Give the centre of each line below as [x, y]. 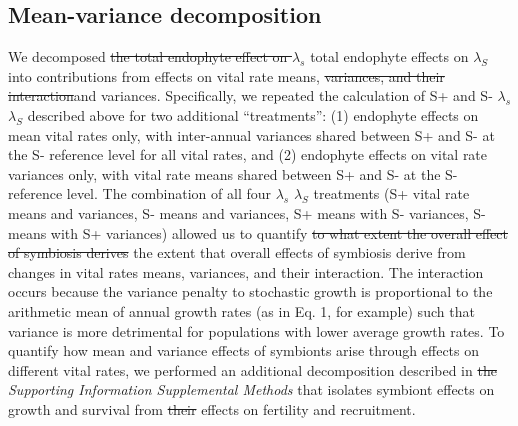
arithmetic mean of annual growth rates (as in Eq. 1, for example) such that [241, 310]
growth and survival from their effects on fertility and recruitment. [212, 408]
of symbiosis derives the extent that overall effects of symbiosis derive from [237, 252]
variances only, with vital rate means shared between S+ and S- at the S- [233, 173]
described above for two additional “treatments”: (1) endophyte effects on [253, 114]
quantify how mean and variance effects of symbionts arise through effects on [244, 350]
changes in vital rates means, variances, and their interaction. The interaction [246, 271]
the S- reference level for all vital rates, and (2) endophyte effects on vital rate [248, 154]
